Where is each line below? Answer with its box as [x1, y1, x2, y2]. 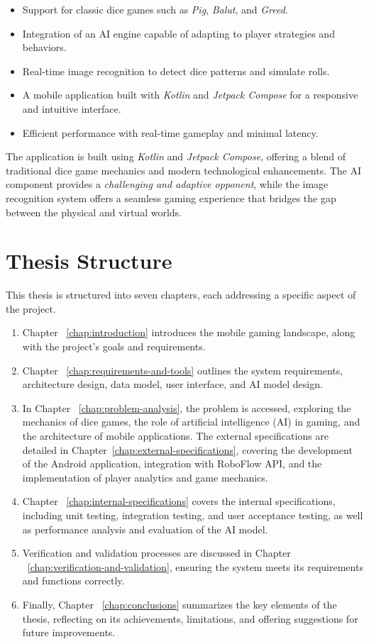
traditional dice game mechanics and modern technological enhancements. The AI [6, 162, 362, 177]
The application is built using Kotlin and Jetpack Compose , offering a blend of [6, 149, 346, 164]
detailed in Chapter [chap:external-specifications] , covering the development [22, 442, 353, 457]
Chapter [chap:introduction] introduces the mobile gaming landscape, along [22, 325, 356, 340]
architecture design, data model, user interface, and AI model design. [22, 377, 323, 392]
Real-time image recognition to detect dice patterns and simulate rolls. [22, 63, 330, 78]
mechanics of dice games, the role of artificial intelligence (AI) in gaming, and [22, 414, 360, 429]
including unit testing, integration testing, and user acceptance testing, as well [22, 507, 363, 522]
